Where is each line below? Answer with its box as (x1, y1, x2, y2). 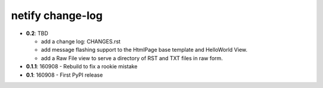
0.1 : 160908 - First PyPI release (26, 71, 103, 78)
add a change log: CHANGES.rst (41, 37, 121, 45)
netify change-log (11, 9, 103, 22)
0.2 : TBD (26, 30, 48, 37)
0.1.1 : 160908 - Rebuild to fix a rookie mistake (26, 63, 138, 70)
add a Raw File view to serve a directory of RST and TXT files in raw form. (41, 54, 223, 62)
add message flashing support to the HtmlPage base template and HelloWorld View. (41, 46, 248, 54)
